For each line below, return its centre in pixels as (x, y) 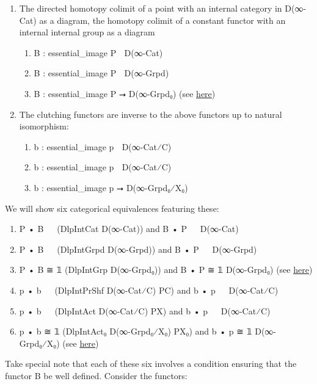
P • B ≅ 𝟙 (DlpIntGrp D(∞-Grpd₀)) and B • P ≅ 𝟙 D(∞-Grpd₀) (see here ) (166, 270)
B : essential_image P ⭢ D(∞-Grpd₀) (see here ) (125, 93)
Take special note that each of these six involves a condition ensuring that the (151, 364)
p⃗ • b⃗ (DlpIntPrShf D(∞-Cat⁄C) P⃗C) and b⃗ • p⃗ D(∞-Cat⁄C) (149, 290)
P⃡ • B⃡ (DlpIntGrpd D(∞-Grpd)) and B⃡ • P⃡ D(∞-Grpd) (138, 249)
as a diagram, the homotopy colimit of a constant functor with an (162, 20)
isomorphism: (44, 126)
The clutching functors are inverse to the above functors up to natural (151, 114)
